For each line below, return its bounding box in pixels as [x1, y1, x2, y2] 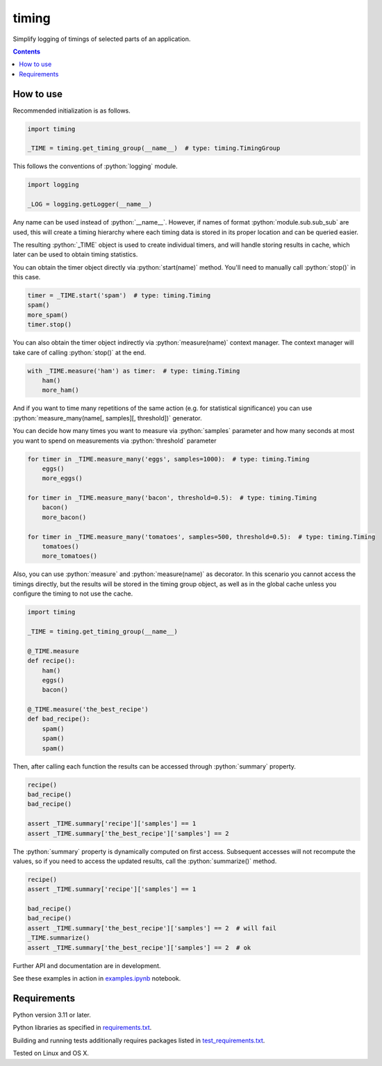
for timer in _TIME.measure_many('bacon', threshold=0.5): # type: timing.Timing [27, 494, 317, 502]
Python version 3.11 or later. [13, 1010, 92, 1019]
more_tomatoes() [42, 552, 97, 560]
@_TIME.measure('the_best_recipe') [27, 705, 149, 714]
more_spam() [27, 311, 69, 319]
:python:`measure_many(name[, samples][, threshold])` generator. [13, 413, 202, 422]
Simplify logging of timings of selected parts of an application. [13, 35, 191, 43]
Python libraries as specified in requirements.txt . [13, 1024, 152, 1032]
